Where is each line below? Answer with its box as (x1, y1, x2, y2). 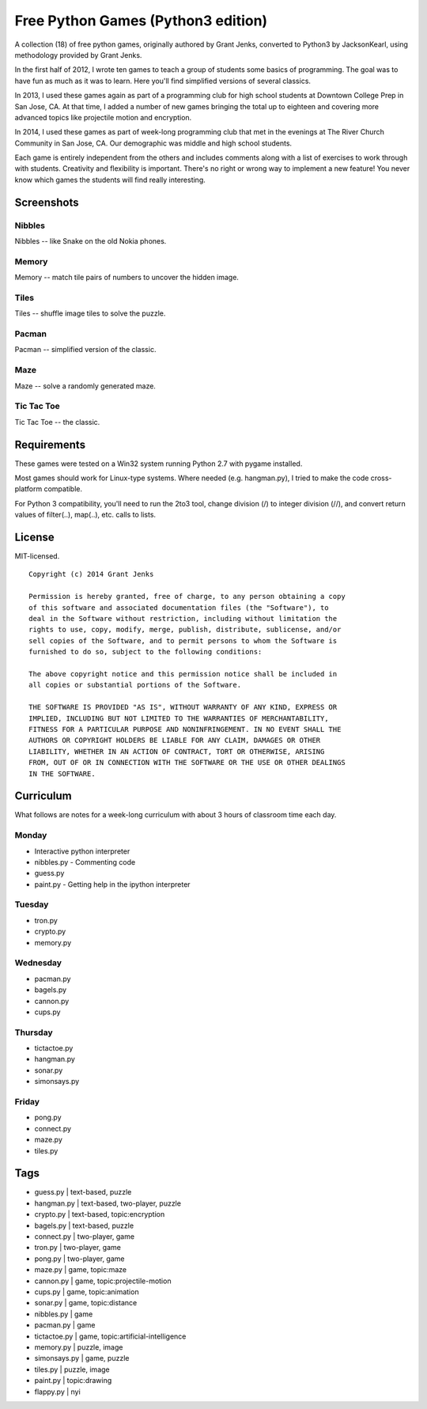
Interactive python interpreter (34, 847, 130, 856)
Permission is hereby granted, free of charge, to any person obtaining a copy (28, 592, 346, 601)
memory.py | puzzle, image (34, 1342, 123, 1352)
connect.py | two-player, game (34, 1232, 134, 1241)
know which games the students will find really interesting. (14, 175, 206, 184)
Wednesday (14, 957, 62, 968)
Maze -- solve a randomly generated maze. (14, 381, 156, 391)
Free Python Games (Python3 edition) (14, 12, 268, 29)
